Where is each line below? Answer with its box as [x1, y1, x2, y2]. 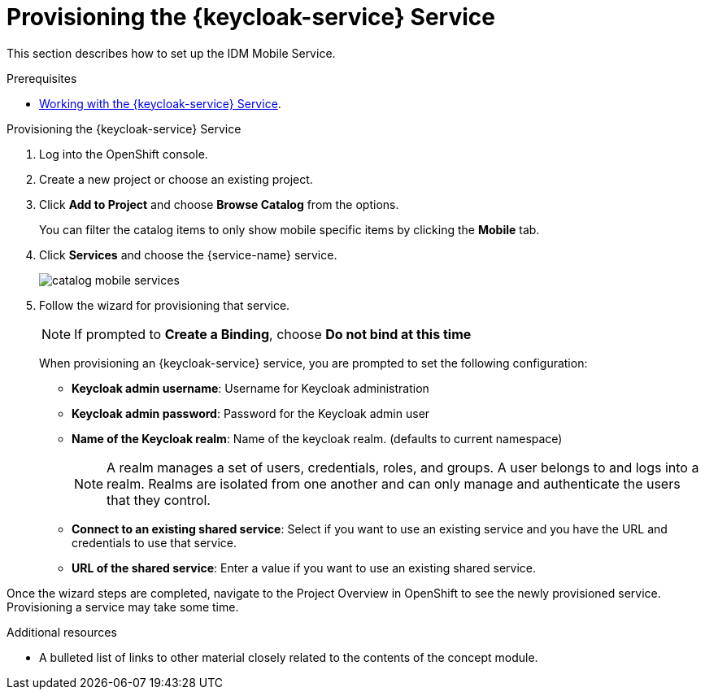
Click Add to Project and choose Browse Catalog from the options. [39, 197, 399, 211]
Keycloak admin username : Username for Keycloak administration [72, 381, 429, 395]
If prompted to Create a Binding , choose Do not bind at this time [74, 325, 472, 342]
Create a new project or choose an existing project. [39, 172, 313, 186]
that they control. [107, 491, 211, 508]
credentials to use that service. [72, 535, 237, 550]
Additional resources [7, 624, 117, 639]
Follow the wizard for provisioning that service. [39, 298, 290, 312]
